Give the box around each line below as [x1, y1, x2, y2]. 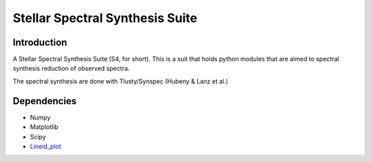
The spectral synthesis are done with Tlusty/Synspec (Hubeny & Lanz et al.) [12, 77, 229, 85]
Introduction [12, 37, 68, 48]
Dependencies [12, 95, 77, 107]
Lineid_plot [30, 142, 61, 150]
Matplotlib [30, 123, 59, 131]
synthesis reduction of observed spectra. [12, 64, 130, 72]
